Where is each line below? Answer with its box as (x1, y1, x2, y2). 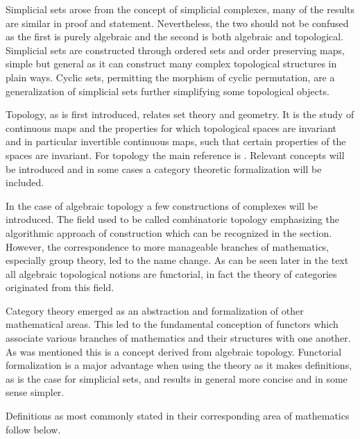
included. (6, 175, 44, 190)
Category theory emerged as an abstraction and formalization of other (6, 303, 304, 317)
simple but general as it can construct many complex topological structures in (6, 56, 337, 71)
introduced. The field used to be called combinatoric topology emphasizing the (6, 212, 339, 226)
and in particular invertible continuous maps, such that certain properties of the (6, 134, 346, 149)
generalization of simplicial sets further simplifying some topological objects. (6, 83, 329, 98)
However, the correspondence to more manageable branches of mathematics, (6, 239, 329, 254)
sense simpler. (6, 385, 65, 399)
